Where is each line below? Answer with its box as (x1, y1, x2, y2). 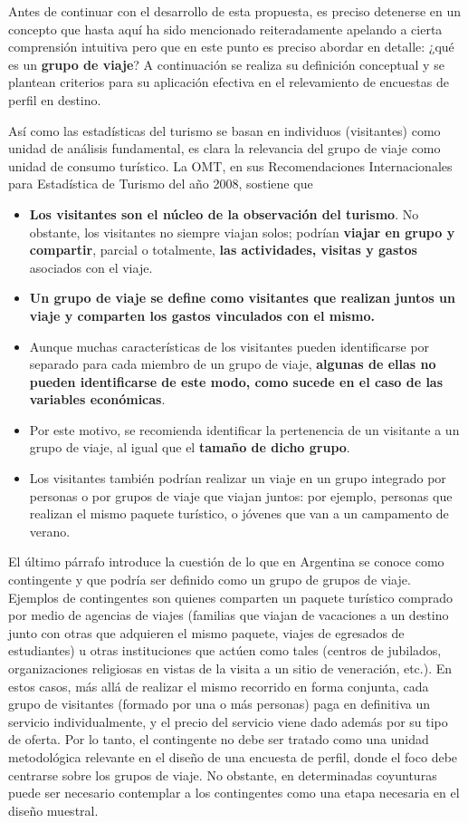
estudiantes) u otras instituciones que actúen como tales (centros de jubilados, (8, 641, 442, 660)
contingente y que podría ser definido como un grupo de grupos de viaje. (8, 570, 411, 589)
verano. (29, 521, 71, 540)
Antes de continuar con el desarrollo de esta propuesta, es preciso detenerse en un (8, 2, 462, 20)
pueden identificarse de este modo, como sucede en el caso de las (29, 372, 444, 391)
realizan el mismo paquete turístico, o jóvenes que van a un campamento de (29, 504, 449, 523)
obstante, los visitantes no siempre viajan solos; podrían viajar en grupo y (29, 222, 455, 241)
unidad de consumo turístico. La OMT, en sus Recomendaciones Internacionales (8, 156, 453, 175)
